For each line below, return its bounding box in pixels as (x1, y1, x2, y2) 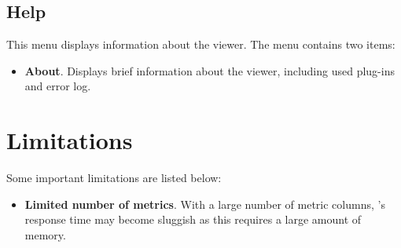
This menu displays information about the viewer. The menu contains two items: (6, 36, 395, 53)
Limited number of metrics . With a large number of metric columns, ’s (24, 195, 385, 212)
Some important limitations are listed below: (6, 170, 222, 186)
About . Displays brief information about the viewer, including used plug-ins (24, 62, 395, 78)
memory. (24, 226, 66, 243)
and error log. (24, 78, 91, 94)
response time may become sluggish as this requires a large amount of (24, 211, 362, 228)
